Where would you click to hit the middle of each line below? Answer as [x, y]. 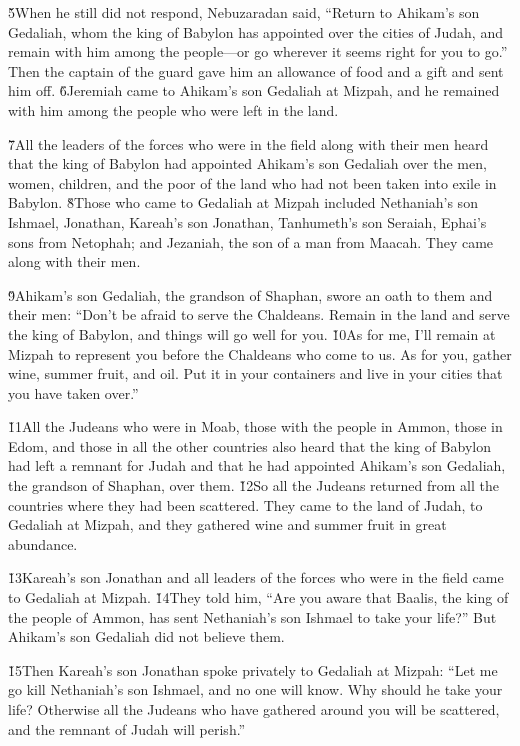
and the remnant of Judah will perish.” [127, 728]
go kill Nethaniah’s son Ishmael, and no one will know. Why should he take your [255, 689]
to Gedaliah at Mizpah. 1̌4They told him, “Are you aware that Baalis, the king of [258, 597]
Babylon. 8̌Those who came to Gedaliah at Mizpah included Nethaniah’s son [243, 202]
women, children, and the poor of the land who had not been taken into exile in [252, 182]
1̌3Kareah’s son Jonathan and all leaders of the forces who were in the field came [256, 577]
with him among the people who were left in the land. [173, 109]
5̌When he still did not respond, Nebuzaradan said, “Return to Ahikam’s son [244, 12]
